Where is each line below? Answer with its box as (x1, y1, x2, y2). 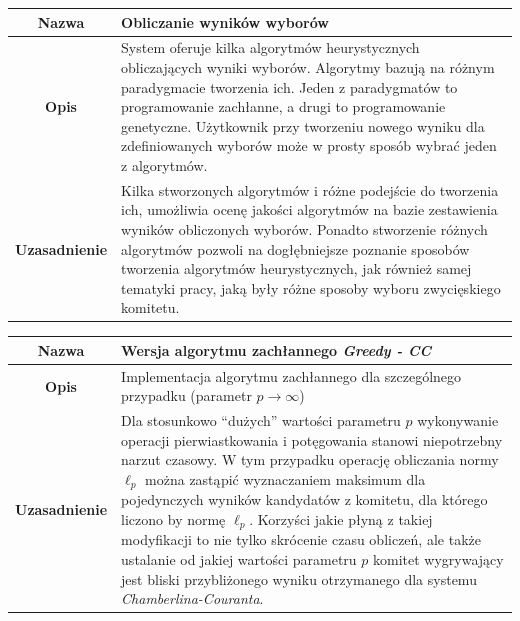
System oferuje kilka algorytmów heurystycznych (121, 37, 420, 58)
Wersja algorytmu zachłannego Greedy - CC (121, 339, 432, 360)
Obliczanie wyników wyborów (121, 11, 329, 32)
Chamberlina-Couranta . (121, 588, 264, 609)
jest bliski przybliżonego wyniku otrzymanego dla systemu (121, 568, 477, 589)
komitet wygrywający (373, 549, 504, 570)
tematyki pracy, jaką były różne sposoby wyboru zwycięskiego (121, 277, 501, 298)
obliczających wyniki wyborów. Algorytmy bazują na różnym (121, 56, 495, 77)
